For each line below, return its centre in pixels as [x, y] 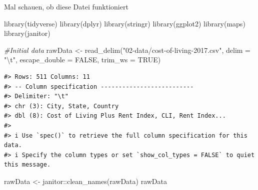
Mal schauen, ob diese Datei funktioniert [66, 6]
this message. [27, 165]
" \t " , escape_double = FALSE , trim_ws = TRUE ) [82, 60]
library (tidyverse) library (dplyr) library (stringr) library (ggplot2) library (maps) [125, 23]
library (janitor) [27, 33]
